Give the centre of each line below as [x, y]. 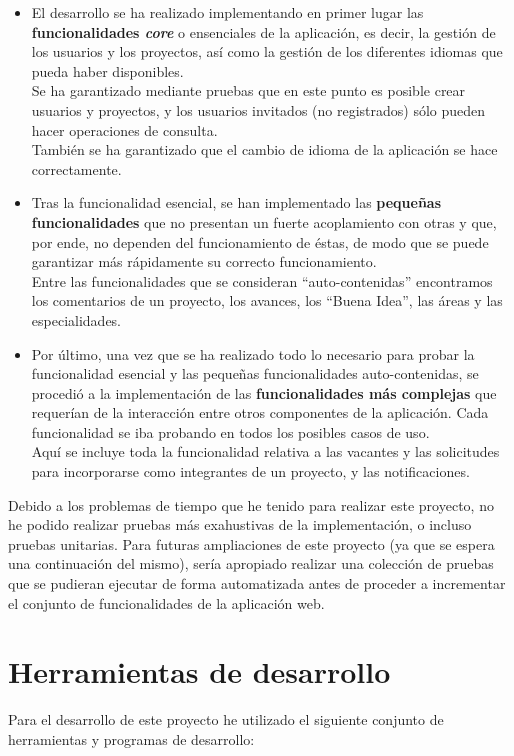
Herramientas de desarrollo [199, 671]
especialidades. [76, 319]
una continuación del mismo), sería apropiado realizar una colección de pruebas [251, 563]
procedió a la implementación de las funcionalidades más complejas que [264, 392]
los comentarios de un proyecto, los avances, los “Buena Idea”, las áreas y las [267, 300]
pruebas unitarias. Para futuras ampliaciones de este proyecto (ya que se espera [251, 543]
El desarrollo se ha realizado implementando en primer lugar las [227, 12]
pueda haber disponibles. [107, 70]
